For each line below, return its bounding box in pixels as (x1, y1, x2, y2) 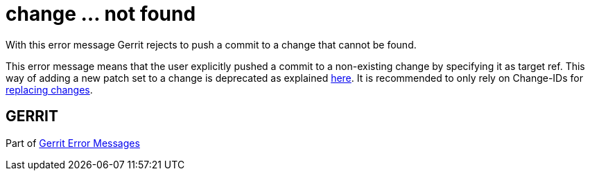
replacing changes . (6, 83, 93, 96)
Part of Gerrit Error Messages (6, 137, 140, 149)
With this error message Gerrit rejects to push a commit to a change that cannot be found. (6, 38, 417, 51)
